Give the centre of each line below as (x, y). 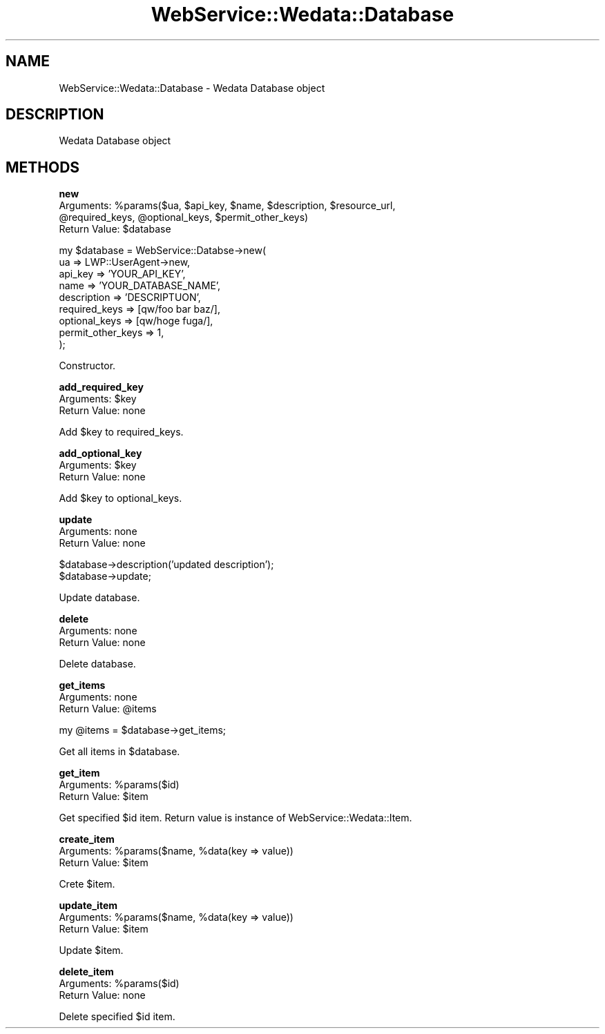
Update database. (99, 598)
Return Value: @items (108, 709)
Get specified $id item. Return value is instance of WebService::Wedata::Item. (236, 818)
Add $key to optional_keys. (121, 498)
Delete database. (97, 664)
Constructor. (87, 366)
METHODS (43, 167)
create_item (87, 839)
